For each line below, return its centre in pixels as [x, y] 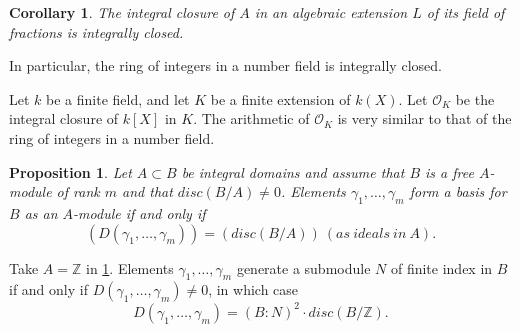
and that [147, 191]
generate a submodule [303, 267]
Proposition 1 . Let [70, 171]
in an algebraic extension [331, 12]
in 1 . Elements [129, 267]
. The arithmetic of [251, 118]
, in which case [253, 289]
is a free [449, 171]
